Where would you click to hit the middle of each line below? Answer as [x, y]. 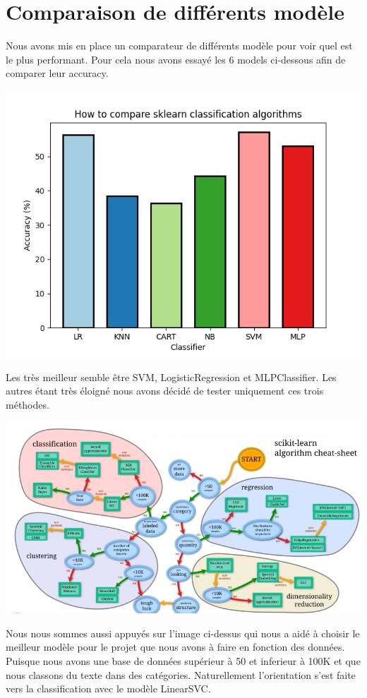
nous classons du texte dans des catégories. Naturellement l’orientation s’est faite [181, 674]
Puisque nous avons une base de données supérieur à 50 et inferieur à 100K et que [183, 660]
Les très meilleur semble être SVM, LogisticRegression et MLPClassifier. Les [171, 377]
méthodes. [28, 404]
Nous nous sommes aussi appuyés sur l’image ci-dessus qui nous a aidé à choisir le [183, 633]
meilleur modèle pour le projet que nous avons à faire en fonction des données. [175, 647]
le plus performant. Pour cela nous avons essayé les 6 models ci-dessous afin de [176, 59]
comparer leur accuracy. [57, 73]
